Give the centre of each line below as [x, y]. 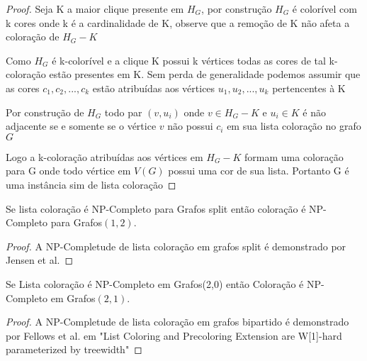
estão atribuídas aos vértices [154, 88]
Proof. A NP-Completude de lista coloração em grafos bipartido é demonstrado [177, 322]
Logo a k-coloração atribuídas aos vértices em [105, 156]
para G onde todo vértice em [68, 171]
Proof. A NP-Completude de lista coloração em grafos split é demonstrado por [176, 246]
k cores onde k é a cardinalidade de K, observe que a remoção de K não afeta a [178, 22]
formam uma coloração [294, 156]
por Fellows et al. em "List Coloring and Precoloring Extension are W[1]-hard [174, 335]
